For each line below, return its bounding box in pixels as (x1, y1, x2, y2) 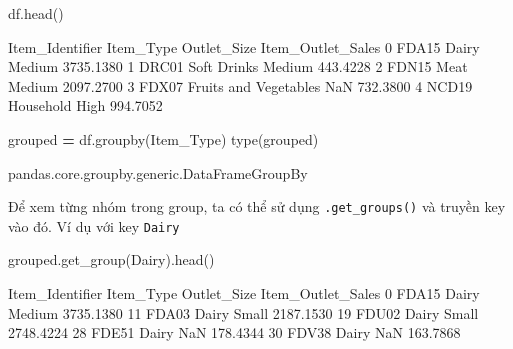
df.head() (8, 3, 64, 23)
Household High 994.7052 (8, 95, 163, 116)
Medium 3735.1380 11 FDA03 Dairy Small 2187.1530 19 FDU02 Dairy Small (8, 302, 479, 323)
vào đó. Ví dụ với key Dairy (8, 215, 180, 236)
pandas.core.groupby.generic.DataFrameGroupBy (8, 162, 308, 183)
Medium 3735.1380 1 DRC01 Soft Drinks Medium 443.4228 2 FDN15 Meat (8, 56, 468, 77)
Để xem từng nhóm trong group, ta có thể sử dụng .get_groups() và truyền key (8, 196, 506, 217)
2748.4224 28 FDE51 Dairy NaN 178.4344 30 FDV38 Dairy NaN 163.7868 (8, 322, 461, 343)
